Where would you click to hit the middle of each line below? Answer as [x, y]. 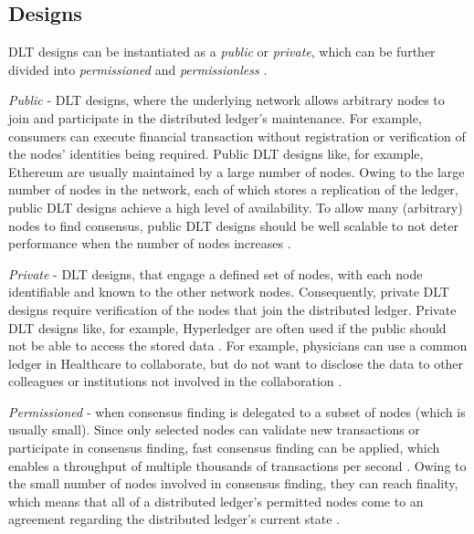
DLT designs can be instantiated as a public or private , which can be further [222, 52]
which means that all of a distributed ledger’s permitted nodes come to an [216, 501]
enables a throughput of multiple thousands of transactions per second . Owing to [237, 465]
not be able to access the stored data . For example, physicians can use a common [238, 346]
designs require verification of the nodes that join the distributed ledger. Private [232, 309]
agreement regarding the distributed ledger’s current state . [174, 519]
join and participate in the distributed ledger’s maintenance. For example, [215, 117]
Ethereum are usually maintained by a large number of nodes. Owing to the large [237, 171]
